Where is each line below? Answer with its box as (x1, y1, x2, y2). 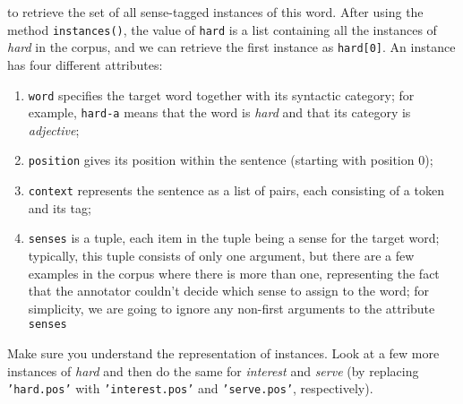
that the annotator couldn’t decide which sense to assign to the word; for (28, 281, 430, 300)
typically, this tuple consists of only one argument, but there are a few (28, 245, 415, 264)
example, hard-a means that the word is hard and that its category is (28, 103, 411, 122)
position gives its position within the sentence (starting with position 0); (28, 150, 433, 169)
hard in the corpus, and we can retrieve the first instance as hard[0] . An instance (7, 38, 456, 56)
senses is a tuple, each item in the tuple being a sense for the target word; (28, 228, 440, 247)
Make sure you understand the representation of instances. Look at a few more (7, 344, 440, 362)
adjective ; (28, 120, 80, 139)
